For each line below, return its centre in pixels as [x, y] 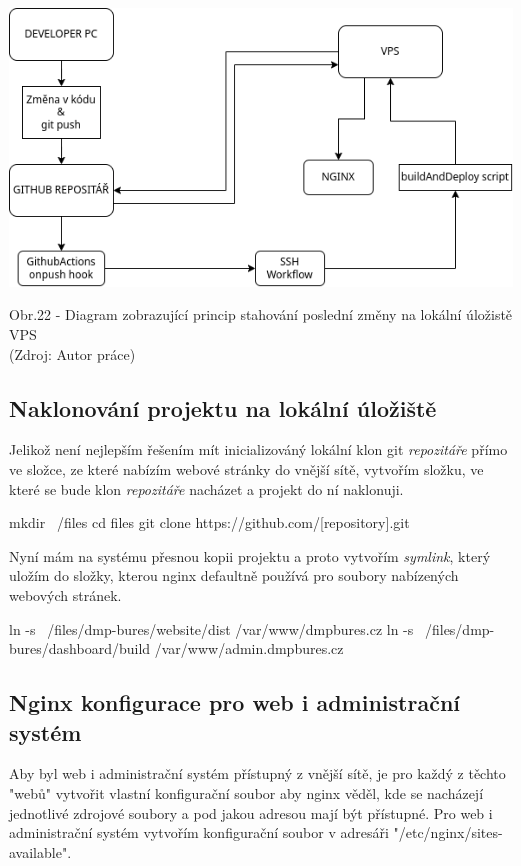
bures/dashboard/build [80, 648]
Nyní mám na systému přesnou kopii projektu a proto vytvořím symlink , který [250, 555]
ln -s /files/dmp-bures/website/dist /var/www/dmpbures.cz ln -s [211, 628]
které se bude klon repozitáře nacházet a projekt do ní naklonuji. [206, 488]
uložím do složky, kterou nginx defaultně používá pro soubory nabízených [234, 575]
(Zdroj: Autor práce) [72, 353]
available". [40, 851]
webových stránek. [65, 594]
